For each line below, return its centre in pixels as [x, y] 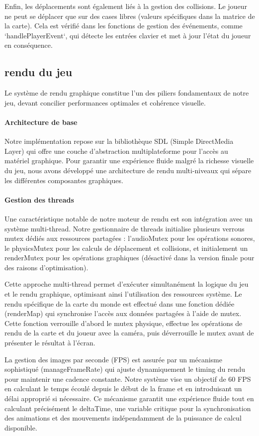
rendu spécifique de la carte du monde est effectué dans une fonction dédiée [120, 303]
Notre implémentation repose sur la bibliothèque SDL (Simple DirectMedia [119, 141]
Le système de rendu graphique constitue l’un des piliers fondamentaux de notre [127, 93]
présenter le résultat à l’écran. [50, 343]
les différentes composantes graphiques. [64, 180]
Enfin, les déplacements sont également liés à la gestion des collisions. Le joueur [126, 6]
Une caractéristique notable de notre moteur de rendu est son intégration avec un [129, 218]
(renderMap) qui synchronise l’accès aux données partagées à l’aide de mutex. [123, 313]
